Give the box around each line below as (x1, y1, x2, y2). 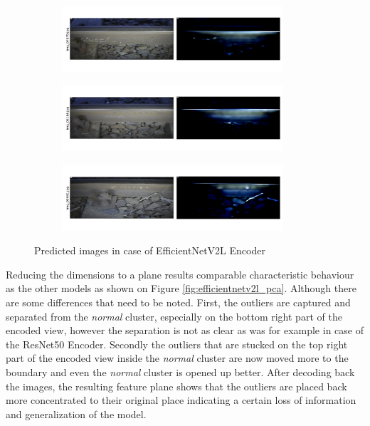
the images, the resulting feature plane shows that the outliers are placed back (6, 378, 347, 393)
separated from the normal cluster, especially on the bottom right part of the (6, 308, 342, 323)
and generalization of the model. (6, 406, 147, 421)
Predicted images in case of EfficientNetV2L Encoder (34, 243, 265, 258)
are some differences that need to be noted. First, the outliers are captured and (6, 295, 351, 309)
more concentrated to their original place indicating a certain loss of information (6, 393, 356, 407)
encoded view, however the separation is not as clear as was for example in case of (6, 323, 364, 338)
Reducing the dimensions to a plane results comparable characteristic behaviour (6, 266, 354, 281)
